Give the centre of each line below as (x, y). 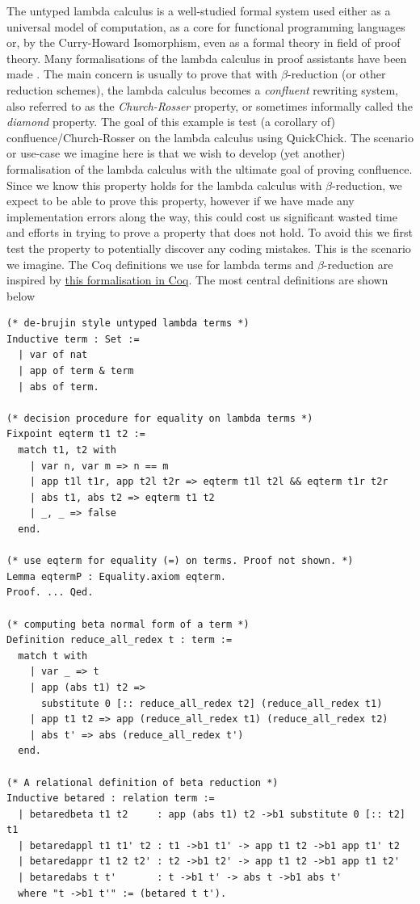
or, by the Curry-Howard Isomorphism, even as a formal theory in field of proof (204, 42)
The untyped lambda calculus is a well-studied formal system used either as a (199, 11)
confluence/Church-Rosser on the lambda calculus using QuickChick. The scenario (210, 137)
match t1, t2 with (67, 450)
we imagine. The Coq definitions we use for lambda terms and (160, 264)
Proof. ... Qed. (50, 593)
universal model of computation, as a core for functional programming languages (206, 26)
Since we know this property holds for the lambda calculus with (164, 185)
